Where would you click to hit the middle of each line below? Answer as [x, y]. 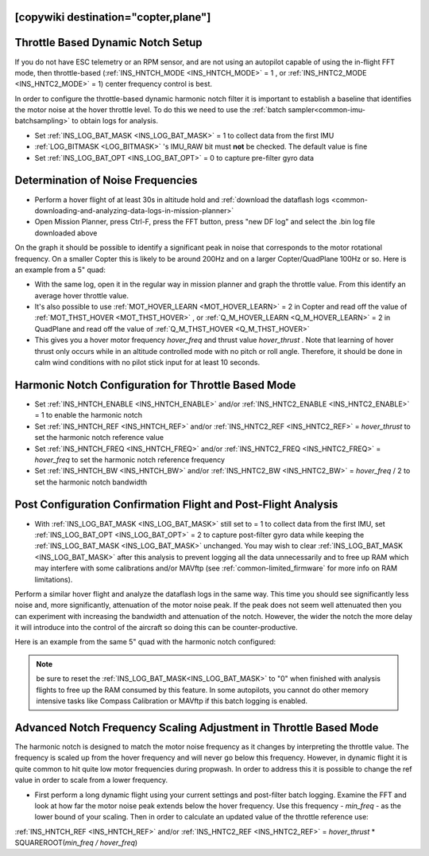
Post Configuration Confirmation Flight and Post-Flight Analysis [176, 505]
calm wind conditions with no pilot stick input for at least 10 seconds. [147, 363]
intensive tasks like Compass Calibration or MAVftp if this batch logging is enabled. [172, 701]
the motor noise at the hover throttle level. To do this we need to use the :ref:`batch [151, 110]
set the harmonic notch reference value [99, 438]
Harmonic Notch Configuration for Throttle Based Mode [155, 385]
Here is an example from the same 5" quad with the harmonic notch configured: [145, 642]
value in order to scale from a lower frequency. [91, 780]
